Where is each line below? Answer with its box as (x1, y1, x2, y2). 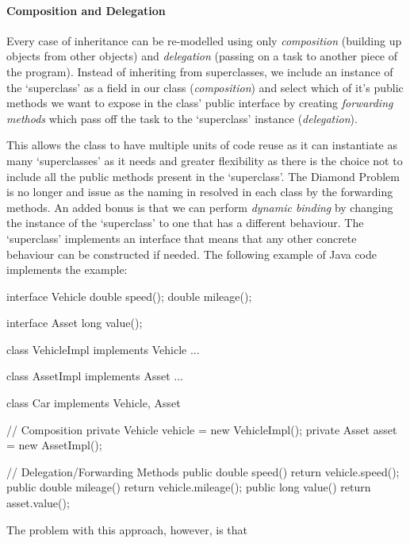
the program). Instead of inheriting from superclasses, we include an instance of (6, 63, 393, 79)
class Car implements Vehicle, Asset (6, 395, 181, 411)
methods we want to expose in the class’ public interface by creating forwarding (6, 94, 393, 111)
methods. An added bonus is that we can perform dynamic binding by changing (6, 198, 393, 215)
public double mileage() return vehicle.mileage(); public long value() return (6, 479, 371, 495)
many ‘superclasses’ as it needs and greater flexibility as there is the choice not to (6, 152, 403, 168)
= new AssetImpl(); (6, 437, 102, 453)
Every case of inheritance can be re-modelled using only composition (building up (6, 32, 402, 48)
